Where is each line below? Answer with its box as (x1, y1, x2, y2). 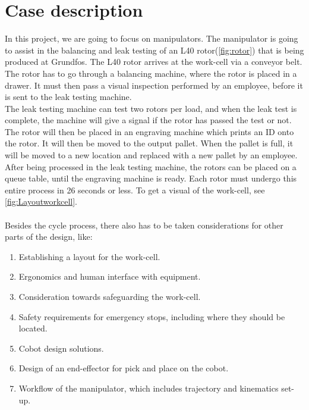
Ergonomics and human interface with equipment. (18, 270, 201, 283)
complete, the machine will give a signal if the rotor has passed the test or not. (5, 114, 292, 126)
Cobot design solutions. (18, 342, 104, 354)
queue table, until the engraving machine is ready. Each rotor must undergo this (5, 172, 297, 184)
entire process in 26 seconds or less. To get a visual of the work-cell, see (5, 183, 265, 196)
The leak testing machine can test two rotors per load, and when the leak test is (5, 102, 297, 114)
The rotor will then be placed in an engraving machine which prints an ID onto (5, 125, 294, 137)
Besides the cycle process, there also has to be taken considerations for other (5, 218, 283, 231)
